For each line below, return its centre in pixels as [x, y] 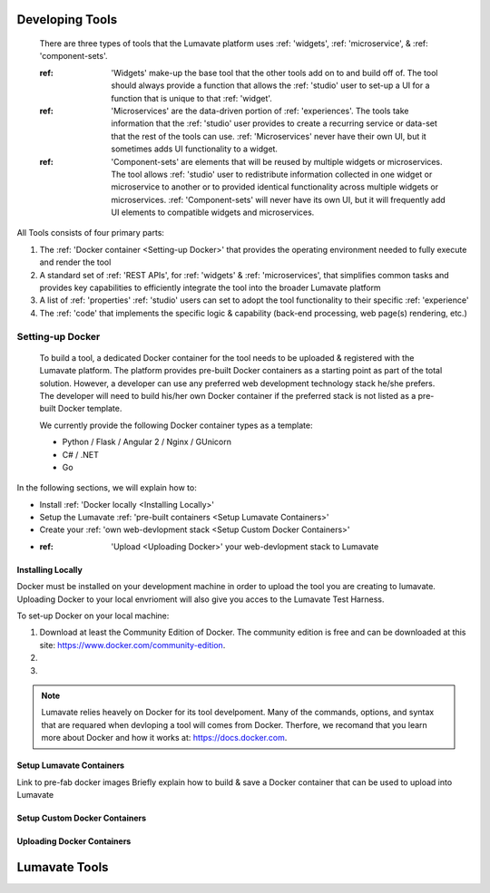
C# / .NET [81, 454]
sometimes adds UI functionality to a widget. [195, 149]
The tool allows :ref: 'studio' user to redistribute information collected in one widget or [272, 174]
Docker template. [90, 409]
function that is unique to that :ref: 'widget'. [191, 98]
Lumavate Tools [63, 867]
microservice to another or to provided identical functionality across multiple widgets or [275, 187]
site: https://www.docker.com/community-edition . [132, 645]
